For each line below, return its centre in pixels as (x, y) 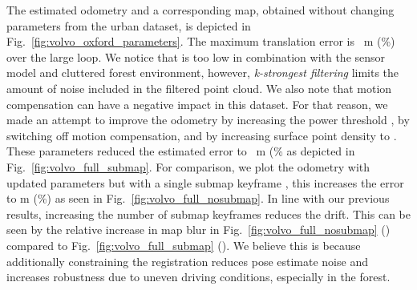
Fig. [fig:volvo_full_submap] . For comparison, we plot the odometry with (188, 166)
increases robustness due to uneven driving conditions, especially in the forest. (198, 277)
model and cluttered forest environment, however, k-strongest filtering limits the (203, 72)
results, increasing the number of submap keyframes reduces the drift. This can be (208, 213)
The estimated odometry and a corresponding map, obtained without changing (200, 10)
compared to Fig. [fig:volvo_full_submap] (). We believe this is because (184, 245)
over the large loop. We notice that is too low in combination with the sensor (196, 56)
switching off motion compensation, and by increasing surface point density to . (202, 135)
